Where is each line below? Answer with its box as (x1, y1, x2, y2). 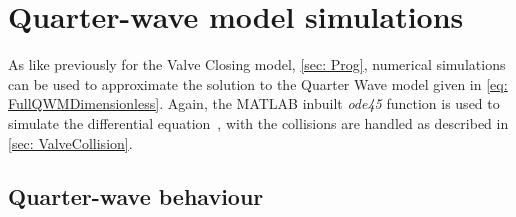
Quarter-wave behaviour (8, 181, 264, 212)
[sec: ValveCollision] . (8, 132, 133, 153)
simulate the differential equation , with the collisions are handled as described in (8, 112, 509, 133)
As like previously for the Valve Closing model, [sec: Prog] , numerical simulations (8, 54, 506, 75)
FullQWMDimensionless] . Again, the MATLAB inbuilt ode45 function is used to (8, 93, 500, 114)
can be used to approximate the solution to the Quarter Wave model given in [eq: (8, 73, 508, 94)
